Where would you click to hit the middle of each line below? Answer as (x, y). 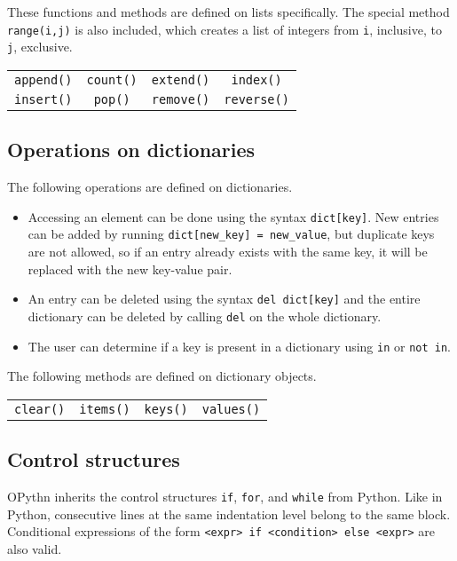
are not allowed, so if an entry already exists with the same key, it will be (228, 252)
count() (112, 79)
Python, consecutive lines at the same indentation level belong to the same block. (229, 514)
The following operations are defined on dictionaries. (150, 187)
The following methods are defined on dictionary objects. (162, 376)
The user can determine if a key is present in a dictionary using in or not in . (240, 346)
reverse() (256, 99)
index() (256, 79)
